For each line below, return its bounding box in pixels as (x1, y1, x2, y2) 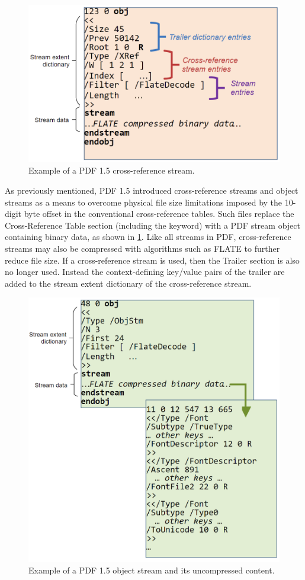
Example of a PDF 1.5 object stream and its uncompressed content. (28, 564, 275, 576)
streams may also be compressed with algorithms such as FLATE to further (5, 242, 280, 255)
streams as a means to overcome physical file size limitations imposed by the (5, 196, 282, 208)
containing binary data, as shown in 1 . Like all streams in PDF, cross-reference (5, 230, 291, 243)
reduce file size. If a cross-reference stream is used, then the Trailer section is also (5, 254, 300, 266)
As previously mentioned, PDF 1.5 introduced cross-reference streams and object (5, 184, 298, 197)
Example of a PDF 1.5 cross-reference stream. (28, 164, 195, 177)
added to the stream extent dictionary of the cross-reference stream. (5, 277, 252, 289)
